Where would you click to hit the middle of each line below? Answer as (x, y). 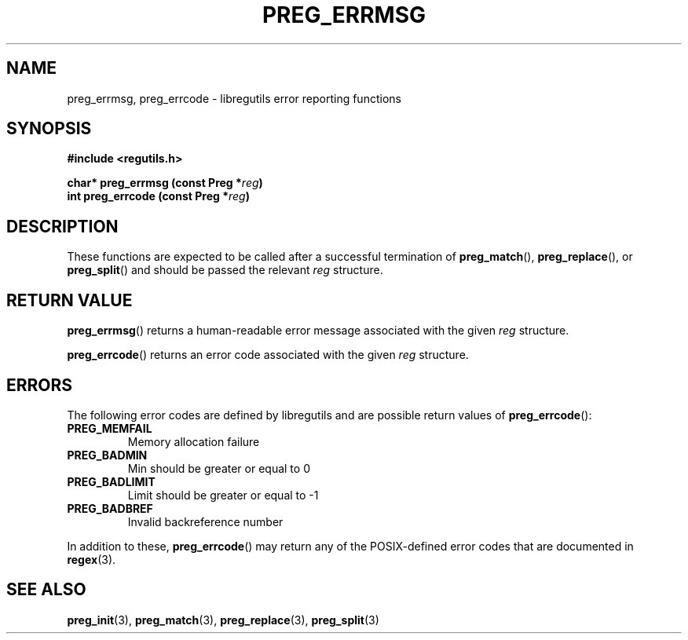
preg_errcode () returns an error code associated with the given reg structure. (268, 355)
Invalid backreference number (205, 521)
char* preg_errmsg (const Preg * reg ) (165, 183)
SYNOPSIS (49, 129)
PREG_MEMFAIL (110, 428)
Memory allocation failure (194, 441)
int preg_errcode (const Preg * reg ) (158, 196)
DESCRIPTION (62, 226)
